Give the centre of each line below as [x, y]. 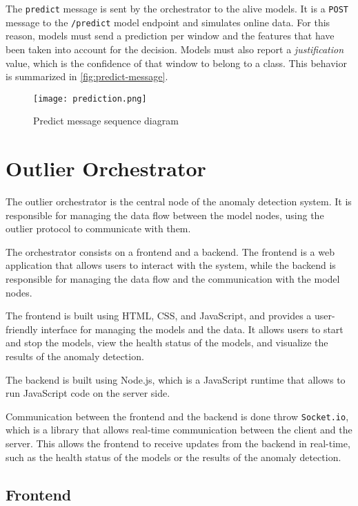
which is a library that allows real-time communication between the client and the [179, 430]
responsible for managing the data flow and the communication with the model [173, 279]
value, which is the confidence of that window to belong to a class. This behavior [176, 63]
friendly [22, 329]
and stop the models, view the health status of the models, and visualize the [167, 343]
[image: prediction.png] [90, 99]
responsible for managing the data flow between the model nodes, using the [165, 215]
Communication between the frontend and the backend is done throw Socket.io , [177, 416]
